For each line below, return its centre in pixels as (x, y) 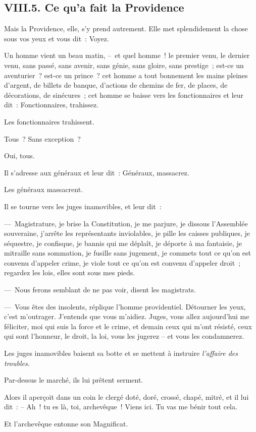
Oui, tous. (19, 156)
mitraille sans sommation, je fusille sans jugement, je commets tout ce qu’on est (128, 253)
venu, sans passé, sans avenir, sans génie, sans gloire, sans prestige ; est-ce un (124, 65)
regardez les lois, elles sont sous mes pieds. (70, 272)
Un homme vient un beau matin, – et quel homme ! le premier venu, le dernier (127, 55)
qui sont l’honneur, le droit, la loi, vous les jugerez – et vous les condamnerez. (124, 336)
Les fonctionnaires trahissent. (49, 121)
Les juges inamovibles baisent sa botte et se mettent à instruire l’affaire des (121, 353)
